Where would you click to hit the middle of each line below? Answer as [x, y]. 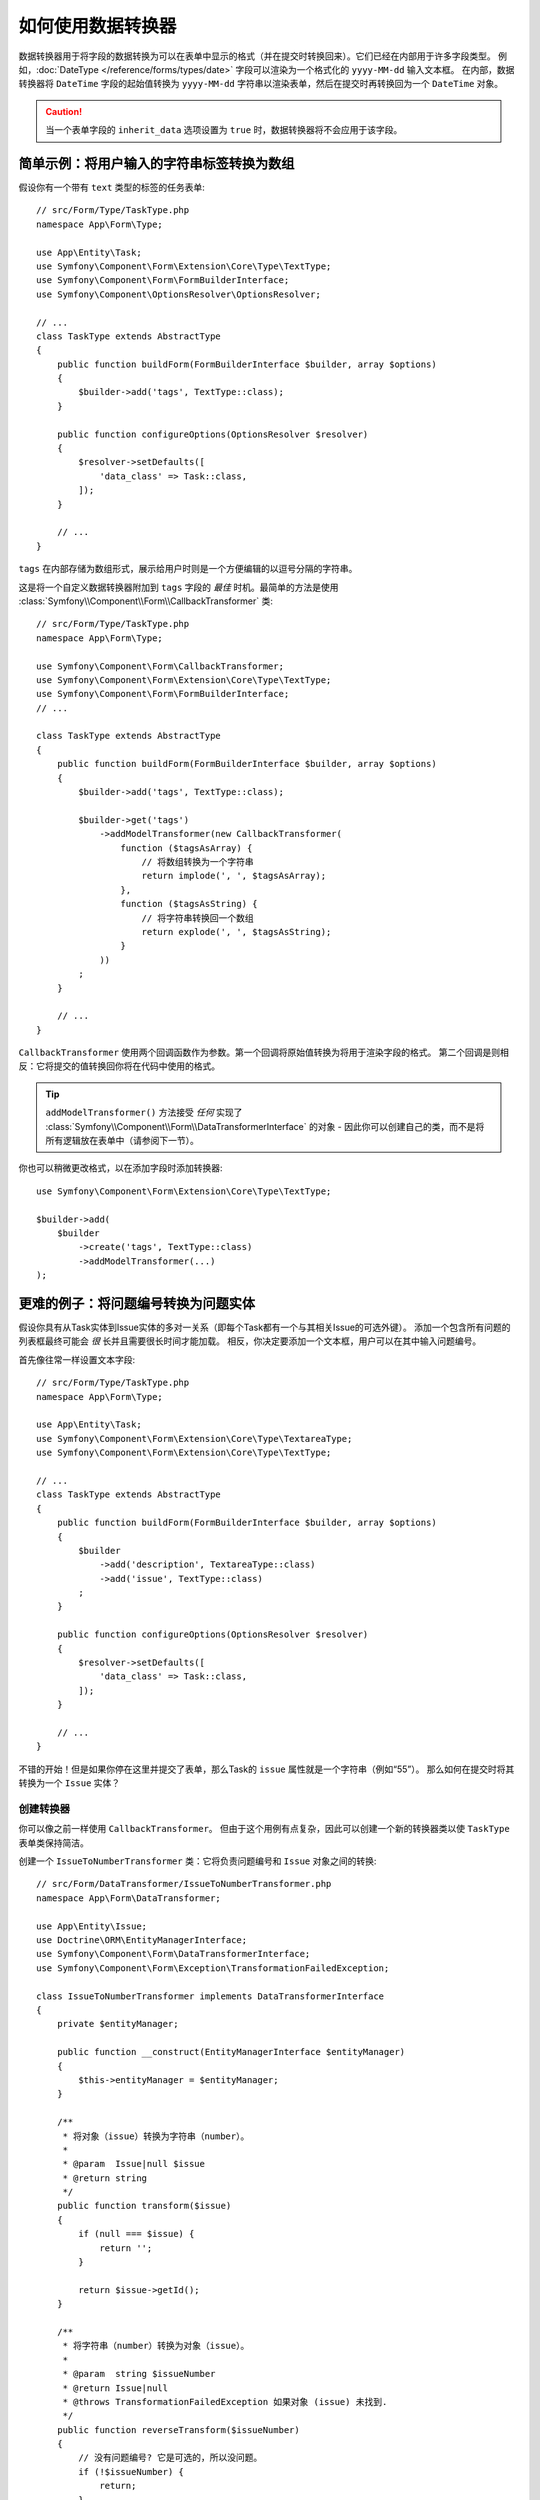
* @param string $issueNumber [139, 2374]
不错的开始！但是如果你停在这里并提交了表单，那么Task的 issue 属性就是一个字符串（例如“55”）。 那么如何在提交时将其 [266, 1769]
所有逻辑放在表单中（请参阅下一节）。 [122, 1141]
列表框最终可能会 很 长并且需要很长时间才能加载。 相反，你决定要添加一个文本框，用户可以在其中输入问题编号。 [250, 1341]
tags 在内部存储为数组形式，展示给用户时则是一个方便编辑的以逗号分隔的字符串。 [188, 569]
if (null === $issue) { [136, 2234]
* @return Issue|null [115, 2388]
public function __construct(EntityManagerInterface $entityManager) [231, 2052]
